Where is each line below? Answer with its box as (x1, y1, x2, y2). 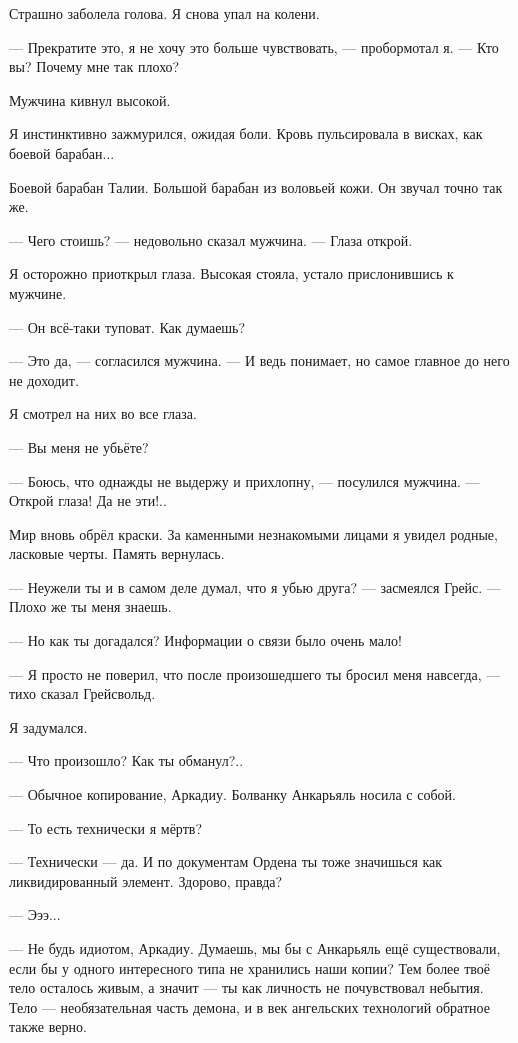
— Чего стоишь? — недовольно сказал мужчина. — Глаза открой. (9, 229, 413, 250)
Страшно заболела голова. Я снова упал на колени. (9, 3, 320, 23)
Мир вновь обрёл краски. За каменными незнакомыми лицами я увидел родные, (9, 523, 498, 544)
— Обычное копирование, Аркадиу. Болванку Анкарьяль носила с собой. (9, 784, 456, 805)
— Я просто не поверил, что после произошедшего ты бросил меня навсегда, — (9, 663, 501, 684)
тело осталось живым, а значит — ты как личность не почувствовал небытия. (9, 977, 484, 998)
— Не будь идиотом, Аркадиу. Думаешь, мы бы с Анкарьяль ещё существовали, (9, 938, 501, 958)
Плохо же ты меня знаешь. (9, 596, 172, 617)
